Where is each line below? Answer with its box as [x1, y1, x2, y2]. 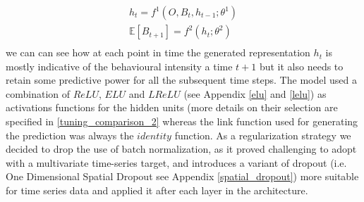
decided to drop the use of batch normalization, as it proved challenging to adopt [6, 141, 357, 156]
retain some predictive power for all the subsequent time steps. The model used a [6, 72, 357, 87]
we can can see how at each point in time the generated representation [6, 45, 310, 60]
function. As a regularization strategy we [174, 127, 351, 142]
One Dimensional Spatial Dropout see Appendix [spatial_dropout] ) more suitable [6, 169, 359, 184]
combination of [6, 86, 71, 101]
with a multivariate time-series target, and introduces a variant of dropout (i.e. [6, 155, 347, 170]
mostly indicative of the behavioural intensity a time [6, 58, 233, 73]
